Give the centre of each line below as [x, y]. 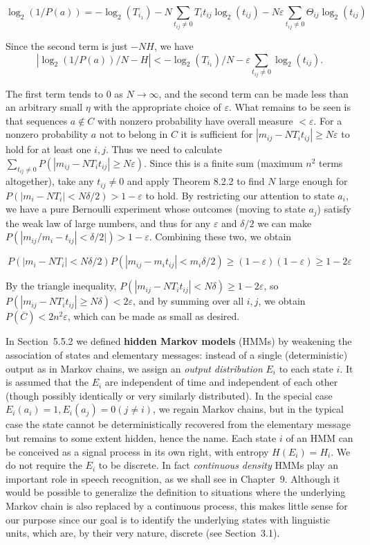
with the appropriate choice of [157, 107]
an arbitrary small [44, 107]
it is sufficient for [217, 134]
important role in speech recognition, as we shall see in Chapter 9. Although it [173, 478]
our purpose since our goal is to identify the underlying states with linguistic [168, 519]
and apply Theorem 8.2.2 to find [196, 181]
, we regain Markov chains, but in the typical [248, 409]
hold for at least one [48, 149]
